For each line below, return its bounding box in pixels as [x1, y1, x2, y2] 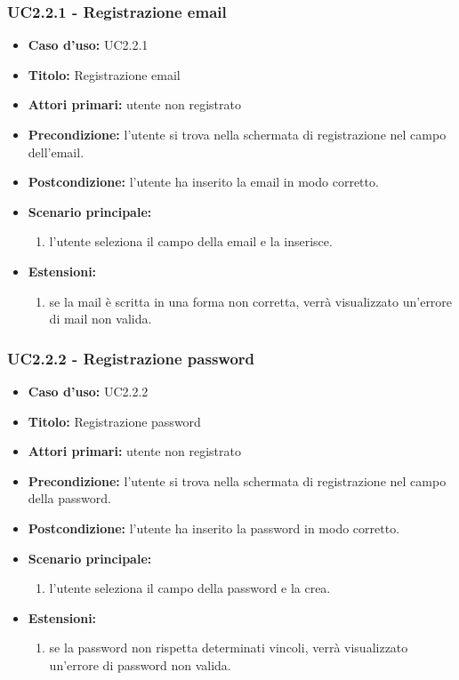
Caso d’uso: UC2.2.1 [28, 36, 149, 54]
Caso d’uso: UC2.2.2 [28, 381, 149, 400]
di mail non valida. [49, 309, 152, 328]
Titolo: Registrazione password [28, 412, 201, 430]
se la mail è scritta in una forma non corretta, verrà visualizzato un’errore [49, 292, 453, 310]
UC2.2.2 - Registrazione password [7, 347, 254, 369]
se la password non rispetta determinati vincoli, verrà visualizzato [49, 638, 408, 657]
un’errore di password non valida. [49, 655, 231, 674]
